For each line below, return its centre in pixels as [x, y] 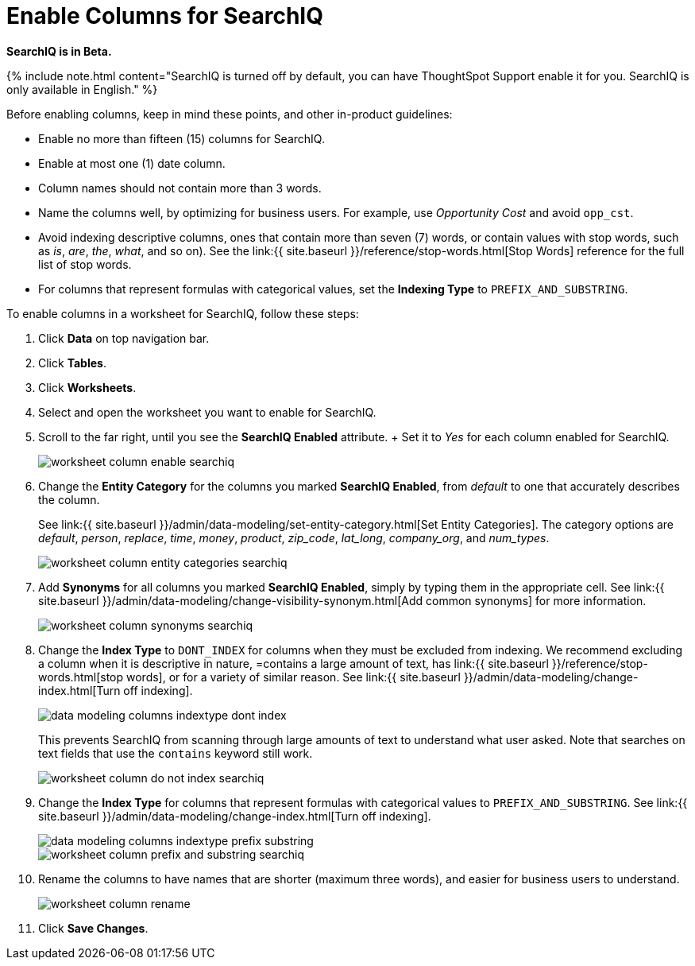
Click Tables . [72, 363]
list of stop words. [85, 264]
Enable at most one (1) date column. [132, 163]
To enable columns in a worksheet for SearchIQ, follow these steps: [183, 313]
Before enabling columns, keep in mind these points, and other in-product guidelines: [230, 114]
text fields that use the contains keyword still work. [176, 753]
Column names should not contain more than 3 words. [180, 188]
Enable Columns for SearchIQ [165, 16]
